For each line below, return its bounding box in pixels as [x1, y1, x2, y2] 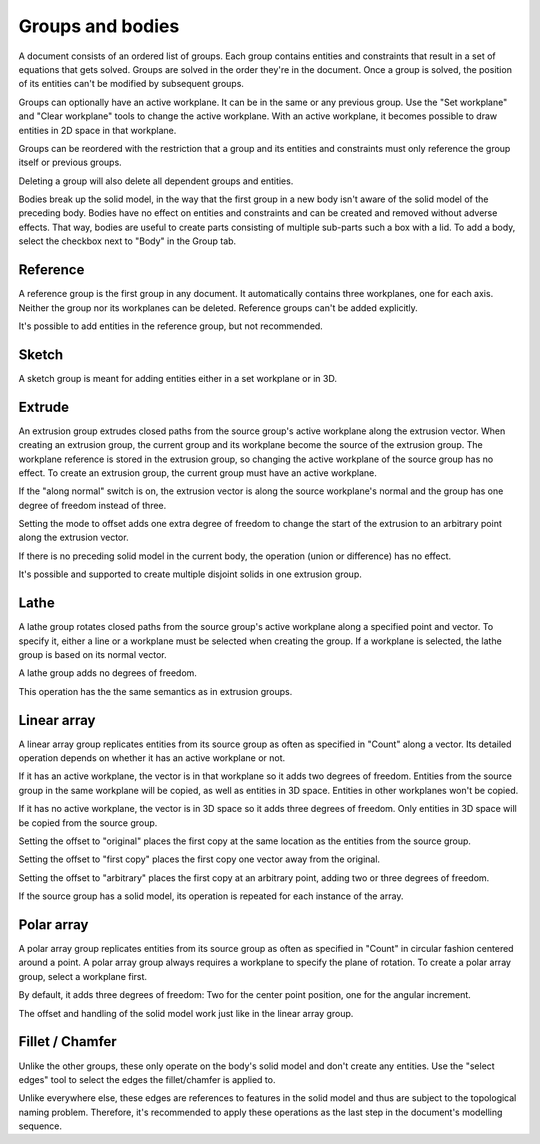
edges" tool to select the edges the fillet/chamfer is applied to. [18, 1073, 276, 1085]
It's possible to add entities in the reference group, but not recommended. [18, 320, 324, 332]
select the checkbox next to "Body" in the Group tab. [18, 235, 237, 247]
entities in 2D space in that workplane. [18, 124, 177, 136]
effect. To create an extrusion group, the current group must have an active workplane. [18, 466, 377, 479]
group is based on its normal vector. [18, 648, 167, 660]
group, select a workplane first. [18, 970, 148, 982]
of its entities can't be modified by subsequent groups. [18, 78, 245, 90]
